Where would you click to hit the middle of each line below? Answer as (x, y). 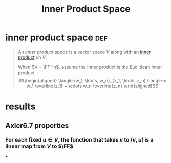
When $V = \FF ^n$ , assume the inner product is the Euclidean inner (90, 67)
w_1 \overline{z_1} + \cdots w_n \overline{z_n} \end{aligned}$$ (92, 86)
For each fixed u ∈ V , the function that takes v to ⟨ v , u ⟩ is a (79, 140)
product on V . (32, 57)
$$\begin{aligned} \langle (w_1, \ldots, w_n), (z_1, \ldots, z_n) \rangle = (92, 80)
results (20, 107)
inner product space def (57, 38)
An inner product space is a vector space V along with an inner (84, 52)
